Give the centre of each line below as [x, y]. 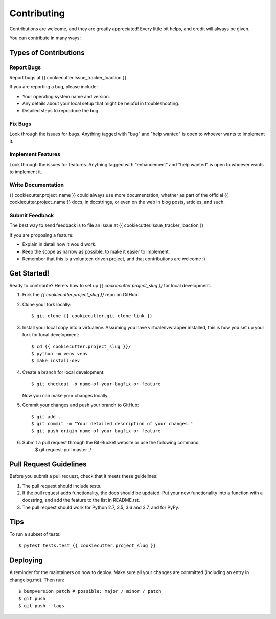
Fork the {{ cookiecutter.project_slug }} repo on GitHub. [80, 295]
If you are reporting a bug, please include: [54, 87]
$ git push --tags [42, 605]
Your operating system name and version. [66, 96]
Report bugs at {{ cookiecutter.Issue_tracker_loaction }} [68, 78]
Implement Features [35, 154]
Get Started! [29, 273]
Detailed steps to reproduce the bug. [61, 110]
